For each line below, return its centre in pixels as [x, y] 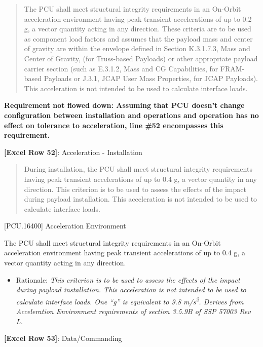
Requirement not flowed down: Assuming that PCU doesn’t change [124, 105]
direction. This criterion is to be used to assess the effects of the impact [135, 189]
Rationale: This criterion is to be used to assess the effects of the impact [128, 279]
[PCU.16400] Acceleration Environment [65, 226]
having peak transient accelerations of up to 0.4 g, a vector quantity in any [140, 179]
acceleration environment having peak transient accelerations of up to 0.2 [138, 18]
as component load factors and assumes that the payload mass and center [138, 38]
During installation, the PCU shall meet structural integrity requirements [138, 169]
